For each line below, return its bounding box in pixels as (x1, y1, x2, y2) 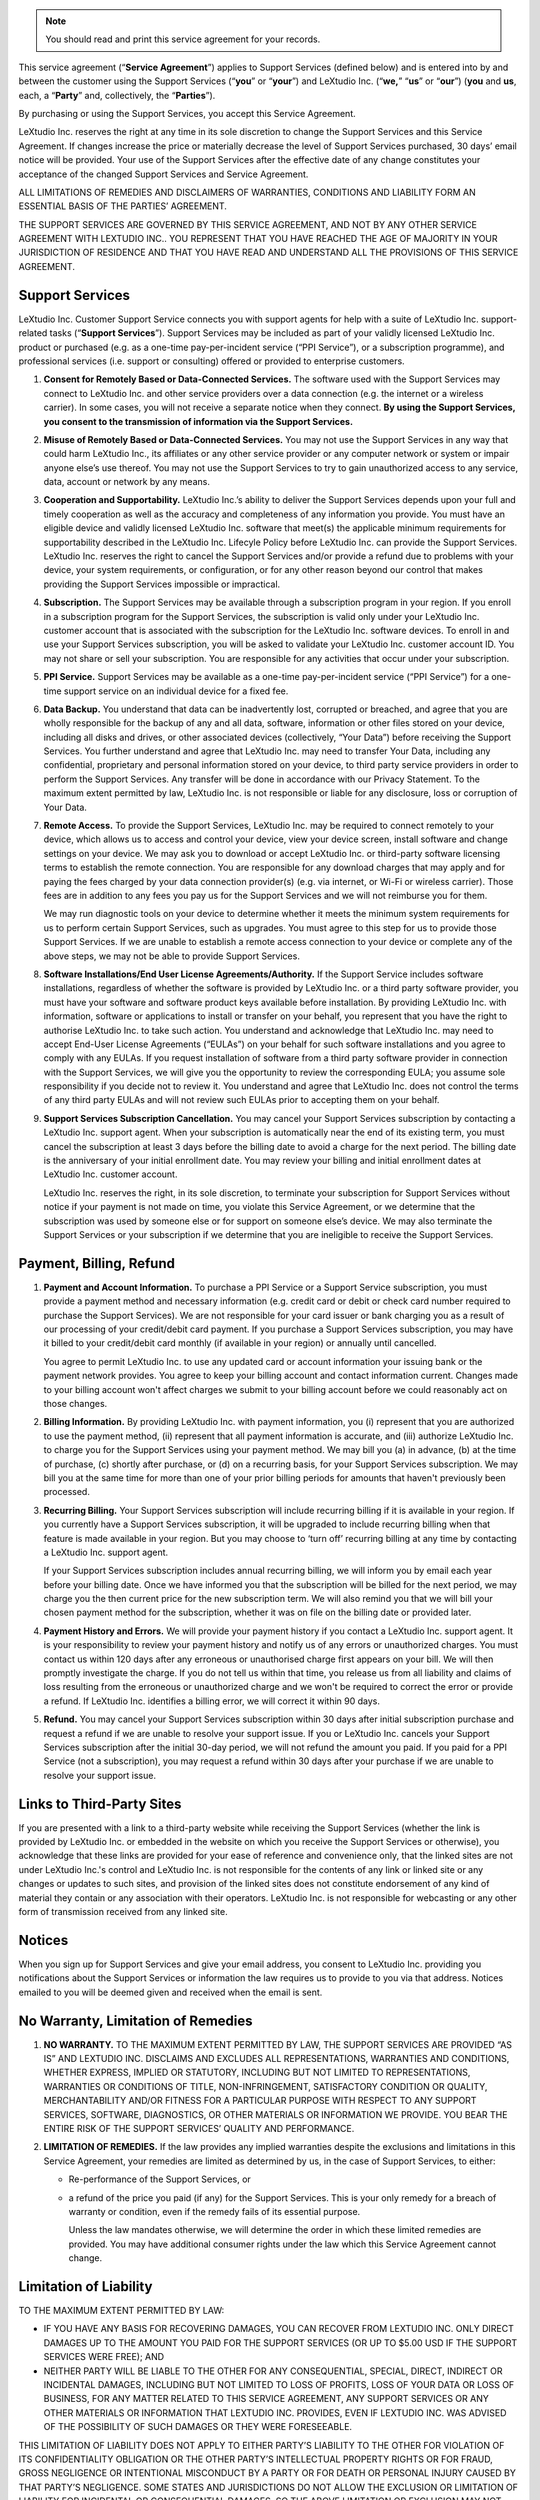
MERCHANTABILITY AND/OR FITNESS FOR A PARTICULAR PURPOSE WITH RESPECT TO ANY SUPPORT (43, 2095, 477, 2107)
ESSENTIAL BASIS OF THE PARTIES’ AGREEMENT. (18, 200, 227, 212)
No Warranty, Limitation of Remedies (18, 2012, 254, 2029)
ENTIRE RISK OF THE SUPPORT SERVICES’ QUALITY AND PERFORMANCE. (43, 2122, 355, 2134)
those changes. (43, 1398, 108, 1410)
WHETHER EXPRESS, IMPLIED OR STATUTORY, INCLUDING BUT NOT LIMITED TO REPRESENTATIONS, (43, 2066, 471, 2079)
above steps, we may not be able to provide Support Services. (43, 950, 300, 962)
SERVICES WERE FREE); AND (43, 2351, 165, 2363)
